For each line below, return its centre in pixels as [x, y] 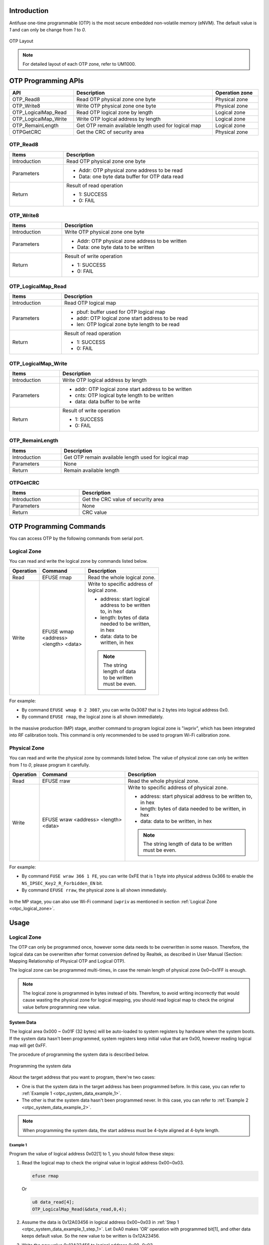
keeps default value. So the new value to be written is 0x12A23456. [91, 1236]
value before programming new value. [62, 1007]
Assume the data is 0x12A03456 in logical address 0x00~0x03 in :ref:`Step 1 [100, 1222]
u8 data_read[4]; [53, 1202]
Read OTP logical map [90, 303]
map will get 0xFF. [28, 1045]
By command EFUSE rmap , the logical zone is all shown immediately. [93, 717]
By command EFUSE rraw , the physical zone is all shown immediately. [94, 890]
